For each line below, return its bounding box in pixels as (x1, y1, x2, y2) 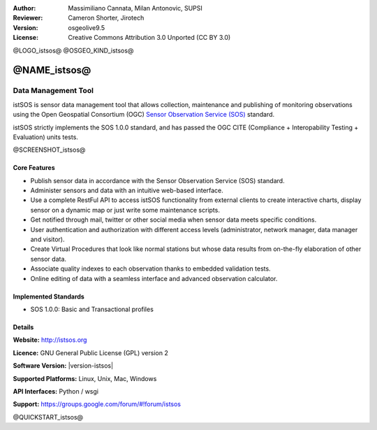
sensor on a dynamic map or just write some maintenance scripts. (30, 206, 220, 214)
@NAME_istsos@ (13, 64, 91, 76)
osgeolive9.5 (68, 23, 105, 31)
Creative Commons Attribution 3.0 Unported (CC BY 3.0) (68, 34, 231, 42)
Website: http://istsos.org (13, 336, 87, 344)
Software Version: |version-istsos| (13, 361, 114, 370)
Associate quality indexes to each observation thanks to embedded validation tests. (30, 264, 272, 273)
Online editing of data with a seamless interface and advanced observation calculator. (30, 274, 278, 282)
